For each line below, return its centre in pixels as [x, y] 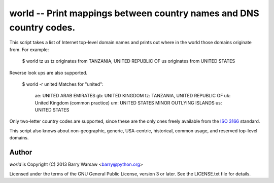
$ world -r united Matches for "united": [63, 84]
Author [21, 152]
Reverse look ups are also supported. [48, 72]
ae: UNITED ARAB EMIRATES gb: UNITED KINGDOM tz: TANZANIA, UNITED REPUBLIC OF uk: [133, 96]
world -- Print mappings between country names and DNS [134, 13]
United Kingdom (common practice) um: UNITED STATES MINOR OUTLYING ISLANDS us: [128, 103]
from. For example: [29, 49]
